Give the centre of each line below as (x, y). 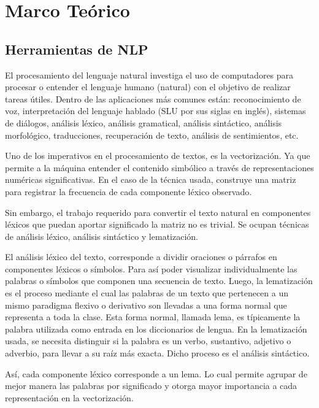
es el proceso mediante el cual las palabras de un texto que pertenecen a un (147, 293)
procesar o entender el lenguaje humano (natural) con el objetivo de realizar (148, 87)
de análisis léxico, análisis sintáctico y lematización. (102, 236)
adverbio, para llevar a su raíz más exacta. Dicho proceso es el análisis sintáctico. (157, 353)
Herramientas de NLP (77, 49)
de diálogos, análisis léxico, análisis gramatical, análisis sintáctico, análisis (144, 122)
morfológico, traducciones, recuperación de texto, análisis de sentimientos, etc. (152, 135)
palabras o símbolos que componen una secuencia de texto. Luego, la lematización (159, 281)
